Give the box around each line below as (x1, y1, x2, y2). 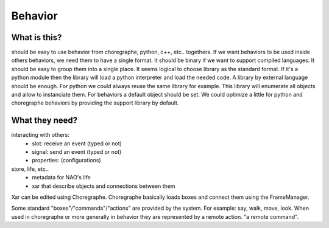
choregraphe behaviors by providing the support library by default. (11, 99, 179, 106)
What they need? (11, 116, 78, 126)
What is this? (11, 32, 62, 43)
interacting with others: (11, 131, 69, 139)
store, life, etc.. (11, 165, 49, 173)
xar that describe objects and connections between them (32, 182, 176, 190)
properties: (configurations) (32, 157, 102, 164)
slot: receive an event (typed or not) (32, 140, 122, 147)
